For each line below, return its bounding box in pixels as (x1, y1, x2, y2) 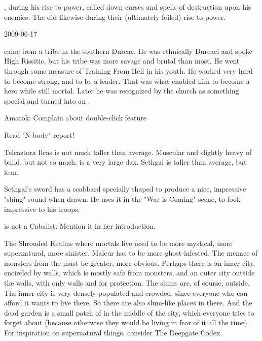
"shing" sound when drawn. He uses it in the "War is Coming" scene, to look (4, 193, 241, 204)
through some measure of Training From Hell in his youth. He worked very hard (4, 65, 253, 76)
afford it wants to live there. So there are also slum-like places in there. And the (4, 297, 252, 308)
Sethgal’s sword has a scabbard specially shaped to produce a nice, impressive (4, 183, 246, 194)
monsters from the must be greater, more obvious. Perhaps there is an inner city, (4, 257, 255, 268)
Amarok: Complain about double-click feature (4, 112, 146, 123)
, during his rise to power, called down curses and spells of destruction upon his (4, 2, 251, 12)
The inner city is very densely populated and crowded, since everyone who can (4, 287, 248, 298)
